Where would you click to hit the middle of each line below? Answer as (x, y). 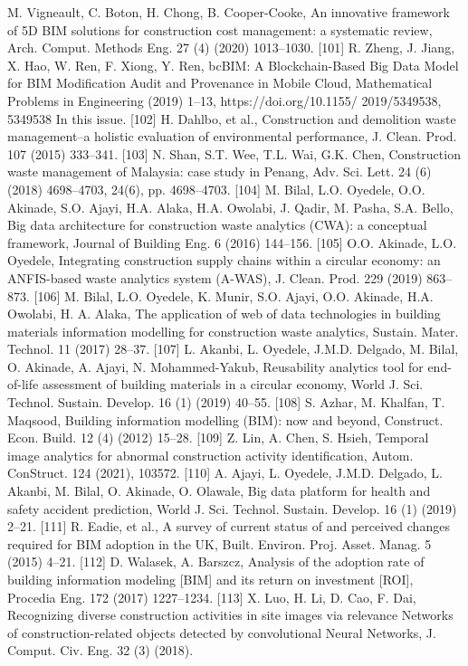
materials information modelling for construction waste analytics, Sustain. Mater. (233, 331)
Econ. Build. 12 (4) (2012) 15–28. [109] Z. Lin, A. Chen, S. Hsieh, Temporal (218, 438)
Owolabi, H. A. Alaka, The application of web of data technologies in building (224, 314)
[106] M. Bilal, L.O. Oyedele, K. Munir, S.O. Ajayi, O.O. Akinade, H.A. (234, 295)
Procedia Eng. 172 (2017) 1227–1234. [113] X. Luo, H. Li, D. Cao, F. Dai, (212, 597)
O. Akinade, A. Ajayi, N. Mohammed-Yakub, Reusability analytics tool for (215, 366)
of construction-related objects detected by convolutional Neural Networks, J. (222, 632)
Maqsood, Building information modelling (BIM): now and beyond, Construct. (225, 419)
